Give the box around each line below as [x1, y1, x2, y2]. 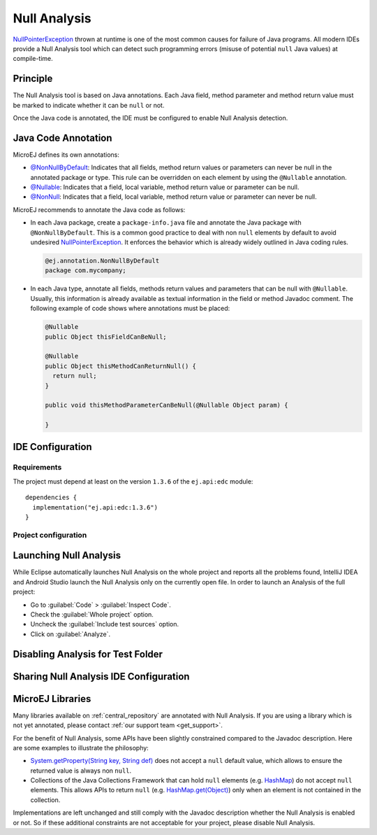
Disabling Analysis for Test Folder [13, 648, 163, 660]
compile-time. [13, 55, 54, 63]
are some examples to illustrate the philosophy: [13, 743, 149, 752]
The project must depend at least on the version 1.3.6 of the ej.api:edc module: [13, 477, 253, 486]
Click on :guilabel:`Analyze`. [30, 630, 111, 638]
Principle [13, 73, 53, 85]
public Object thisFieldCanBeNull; [45, 332, 167, 341]
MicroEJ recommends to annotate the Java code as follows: [13, 205, 186, 213]
